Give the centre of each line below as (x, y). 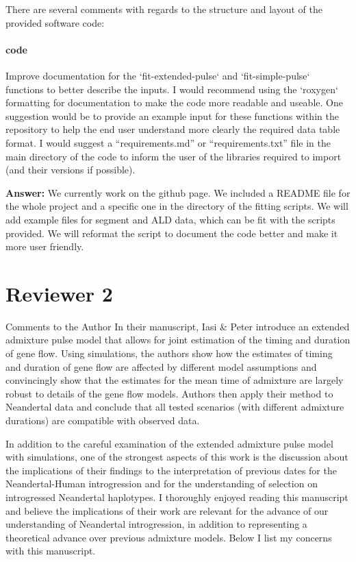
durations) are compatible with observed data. (103, 420)
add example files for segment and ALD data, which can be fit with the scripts (170, 219)
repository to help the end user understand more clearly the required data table (173, 129)
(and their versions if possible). (71, 170)
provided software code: (55, 22)
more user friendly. (45, 246)
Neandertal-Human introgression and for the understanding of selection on (162, 484)
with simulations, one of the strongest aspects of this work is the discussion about (177, 457)
